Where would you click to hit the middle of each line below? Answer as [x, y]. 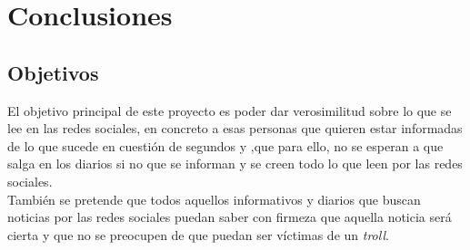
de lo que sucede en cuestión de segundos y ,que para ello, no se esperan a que [225, 145]
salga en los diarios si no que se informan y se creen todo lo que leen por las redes [235, 163]
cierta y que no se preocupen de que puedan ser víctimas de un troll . [198, 234]
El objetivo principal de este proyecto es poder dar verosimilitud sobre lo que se [230, 110]
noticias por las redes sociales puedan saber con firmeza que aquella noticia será [230, 217]
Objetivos [53, 72]
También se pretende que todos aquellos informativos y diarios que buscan [214, 199]
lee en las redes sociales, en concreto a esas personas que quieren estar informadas [235, 128]
